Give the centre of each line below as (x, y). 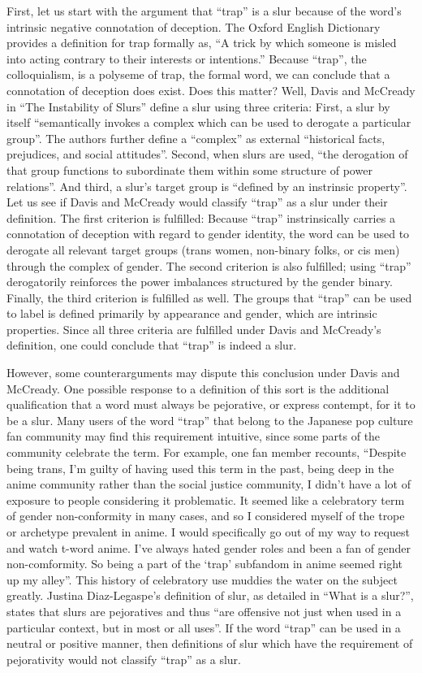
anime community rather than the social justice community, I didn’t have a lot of (209, 484)
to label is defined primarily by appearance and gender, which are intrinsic (192, 313)
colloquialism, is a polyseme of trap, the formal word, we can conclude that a (198, 74)
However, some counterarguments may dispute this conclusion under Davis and (203, 373)
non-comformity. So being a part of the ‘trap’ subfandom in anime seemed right (205, 564)
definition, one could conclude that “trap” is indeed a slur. (152, 345)
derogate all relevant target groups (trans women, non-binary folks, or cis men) (203, 249)
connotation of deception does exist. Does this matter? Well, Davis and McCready (211, 90)
